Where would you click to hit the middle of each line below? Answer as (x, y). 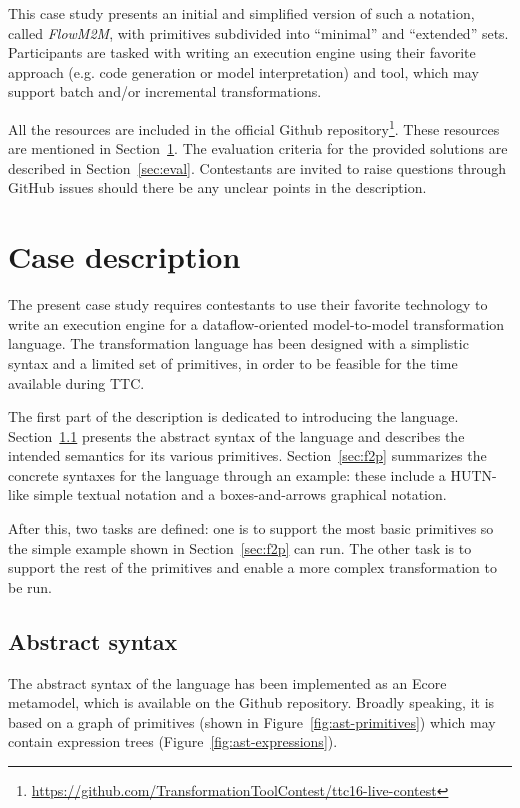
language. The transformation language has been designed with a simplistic (238, 343)
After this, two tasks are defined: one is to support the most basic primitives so (251, 528)
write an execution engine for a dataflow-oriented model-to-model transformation (256, 323)
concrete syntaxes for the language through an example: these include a (227, 474)
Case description (124, 256)
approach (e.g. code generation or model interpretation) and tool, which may (243, 71)
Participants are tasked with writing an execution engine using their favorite (242, 52)
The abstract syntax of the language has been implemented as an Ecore (227, 682)
